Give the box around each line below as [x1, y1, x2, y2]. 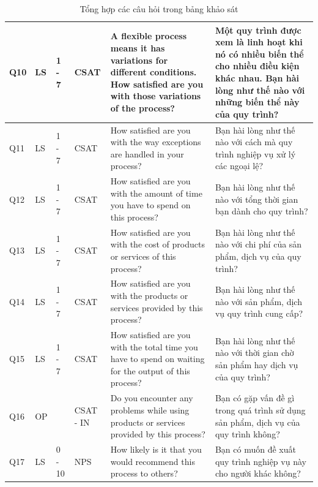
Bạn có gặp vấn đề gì [215, 391, 295, 404]
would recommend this [110, 455, 195, 467]
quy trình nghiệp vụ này [215, 455, 306, 467]
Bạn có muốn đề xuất [215, 442, 296, 455]
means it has [110, 41, 165, 54]
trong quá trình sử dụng [215, 403, 306, 416]
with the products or [110, 289, 188, 302]
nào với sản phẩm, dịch [215, 295, 302, 308]
